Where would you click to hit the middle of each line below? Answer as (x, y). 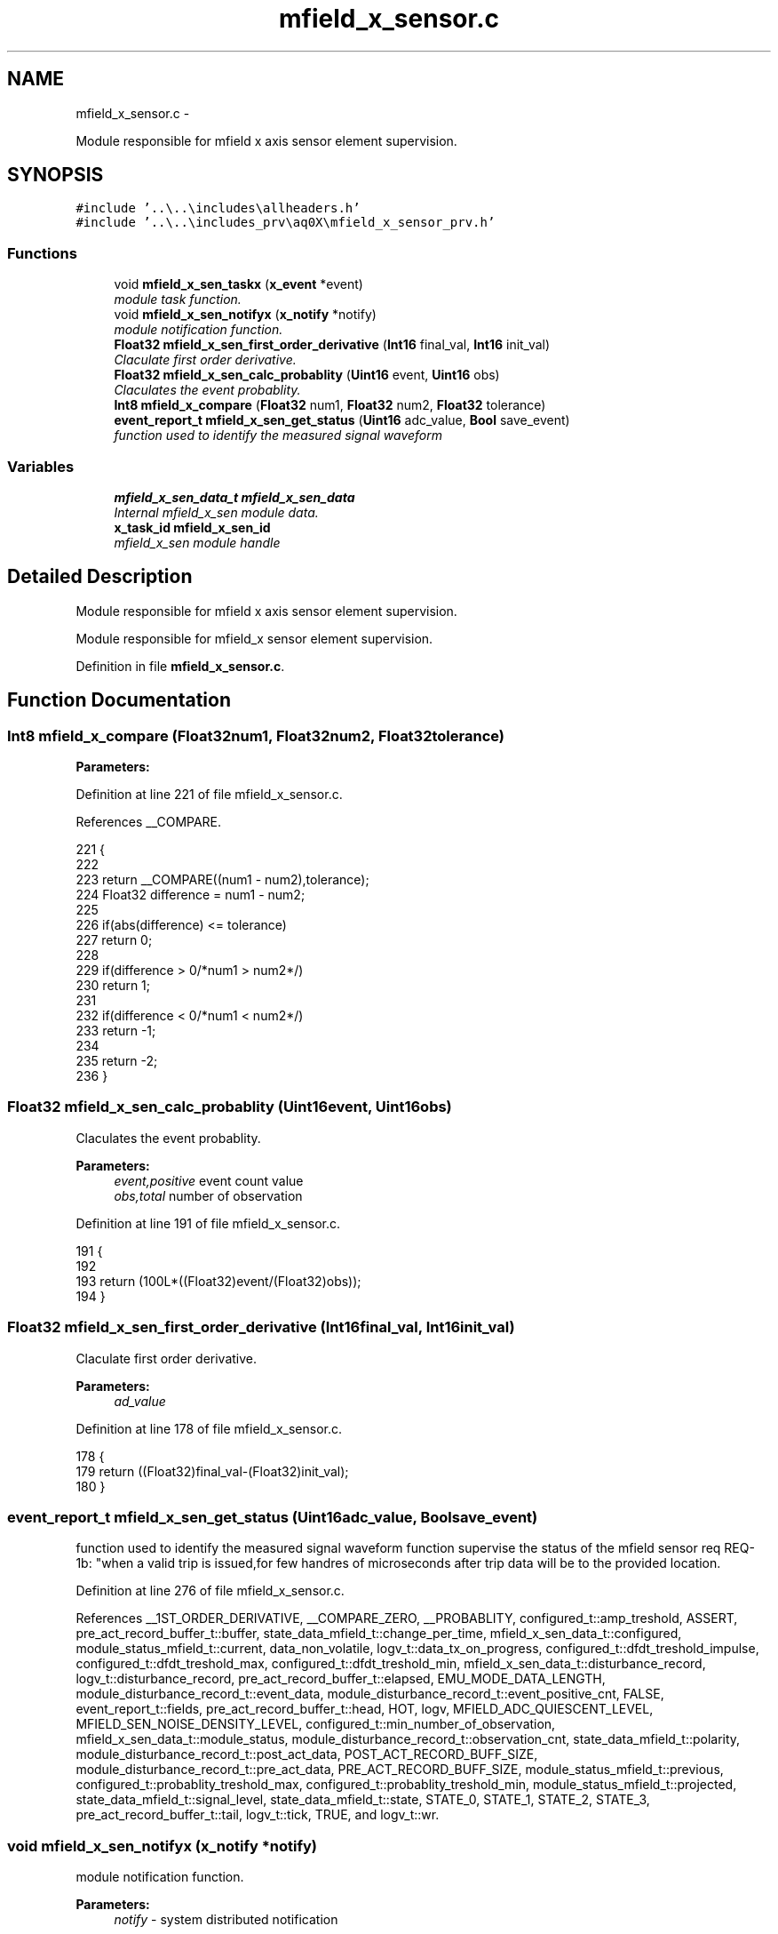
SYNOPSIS (56, 175)
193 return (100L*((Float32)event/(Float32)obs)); (218, 1281)
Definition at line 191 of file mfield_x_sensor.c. (208, 1223)
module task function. (178, 300)
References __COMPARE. (149, 822)
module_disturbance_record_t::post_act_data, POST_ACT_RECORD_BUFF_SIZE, (307, 1754)
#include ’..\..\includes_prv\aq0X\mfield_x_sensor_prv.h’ (286, 223)
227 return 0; (114, 940)
